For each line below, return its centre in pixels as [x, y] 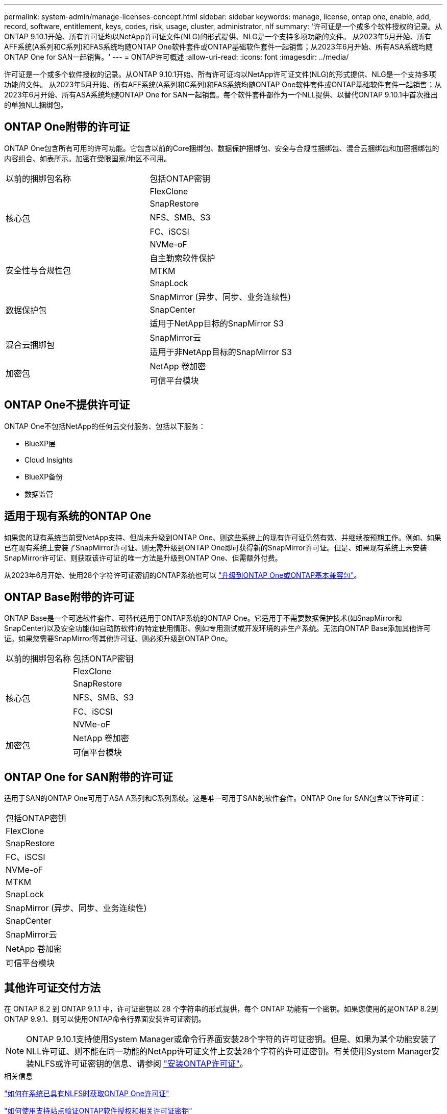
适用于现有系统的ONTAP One [78, 516]
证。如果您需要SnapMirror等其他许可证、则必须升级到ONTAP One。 [118, 639]
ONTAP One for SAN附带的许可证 [89, 777]
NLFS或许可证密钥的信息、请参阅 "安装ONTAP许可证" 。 [141, 1064]
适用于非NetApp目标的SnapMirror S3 [221, 352]
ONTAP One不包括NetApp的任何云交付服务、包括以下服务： [105, 426]
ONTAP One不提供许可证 [67, 405]
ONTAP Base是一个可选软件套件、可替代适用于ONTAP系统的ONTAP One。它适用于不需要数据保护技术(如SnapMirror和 [203, 618]
